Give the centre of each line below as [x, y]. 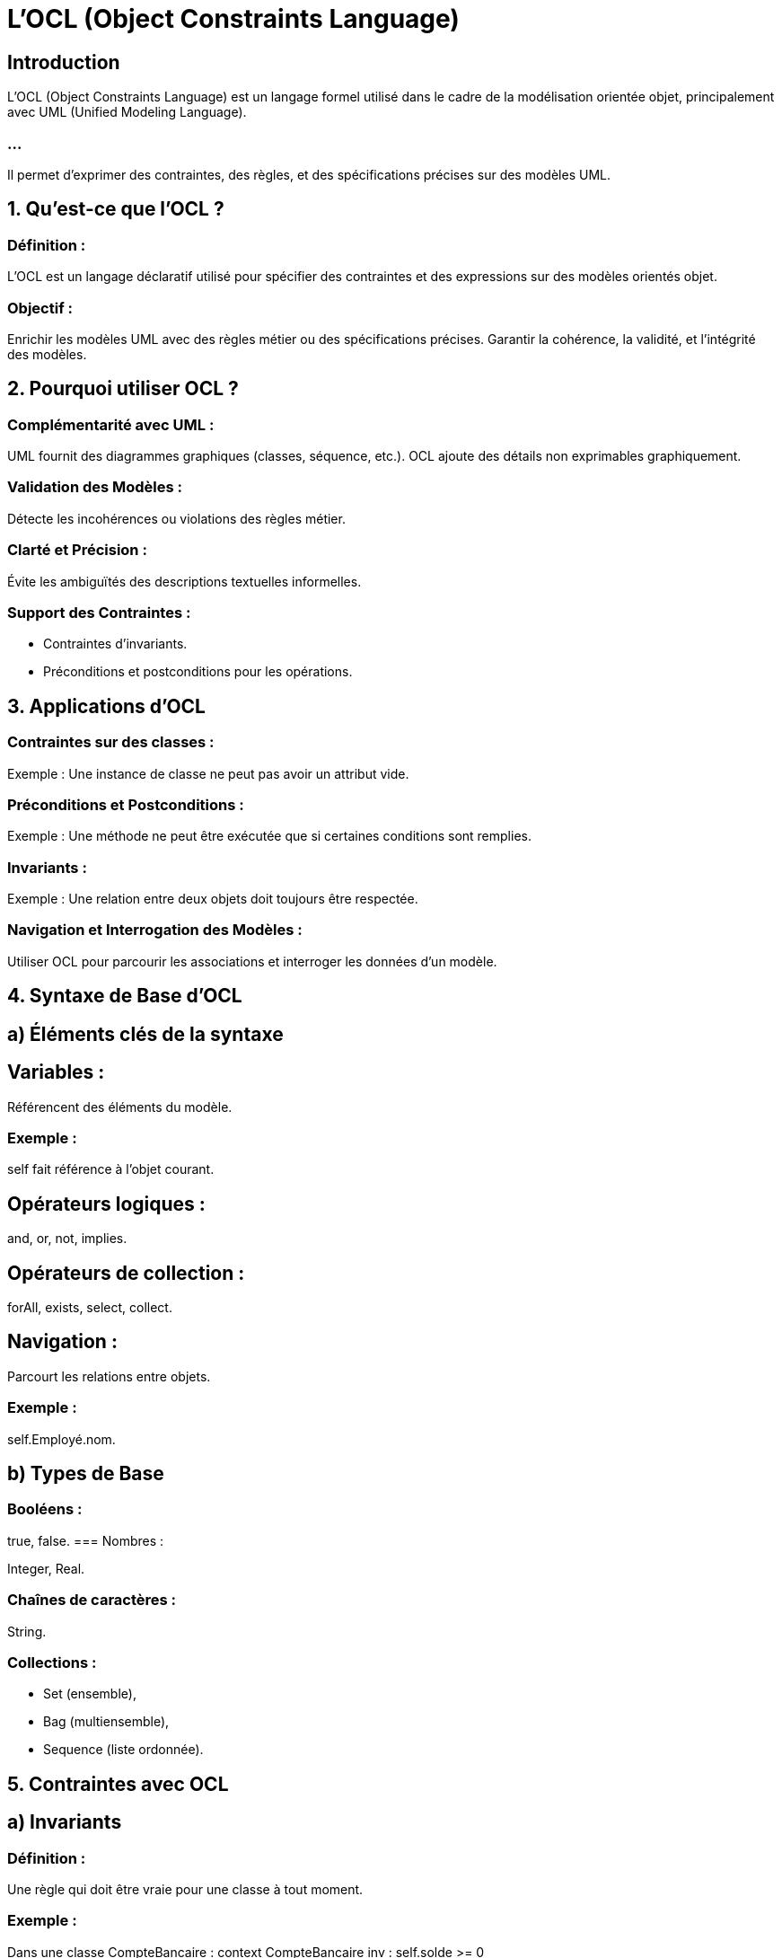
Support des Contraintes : [99, 612]
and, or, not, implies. [67, 1239]
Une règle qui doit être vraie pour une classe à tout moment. [185, 1889]
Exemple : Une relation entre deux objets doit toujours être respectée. [213, 899]
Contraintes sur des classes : [111, 742]
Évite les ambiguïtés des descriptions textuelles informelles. [185, 581]
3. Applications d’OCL [106, 706]
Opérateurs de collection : [126, 1273]
